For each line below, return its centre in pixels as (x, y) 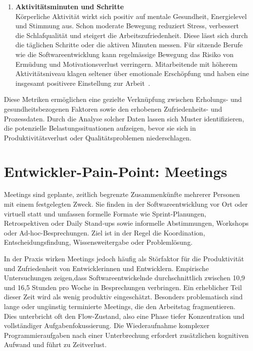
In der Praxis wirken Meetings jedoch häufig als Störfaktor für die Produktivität (124, 258)
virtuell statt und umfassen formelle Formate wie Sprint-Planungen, (105, 213)
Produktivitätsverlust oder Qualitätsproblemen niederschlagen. (98, 137)
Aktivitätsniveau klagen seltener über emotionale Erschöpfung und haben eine (132, 73)
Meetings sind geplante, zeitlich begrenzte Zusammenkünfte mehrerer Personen (122, 194)
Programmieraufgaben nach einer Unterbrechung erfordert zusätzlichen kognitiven (126, 335)
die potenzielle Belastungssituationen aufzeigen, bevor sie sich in (100, 128)
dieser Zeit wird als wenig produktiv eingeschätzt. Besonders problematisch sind (123, 297)
